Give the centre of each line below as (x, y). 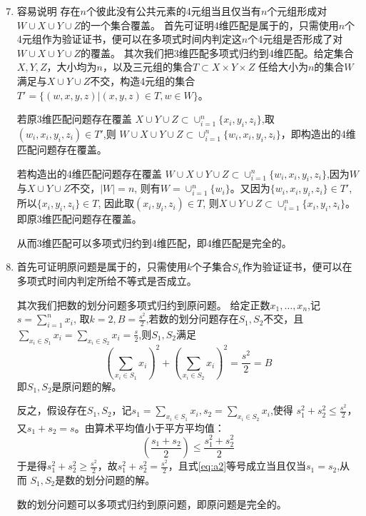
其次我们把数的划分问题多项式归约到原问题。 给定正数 (143, 304)
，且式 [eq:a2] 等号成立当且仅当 (237, 466)
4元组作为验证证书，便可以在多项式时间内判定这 (129, 39)
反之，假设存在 (52, 410)
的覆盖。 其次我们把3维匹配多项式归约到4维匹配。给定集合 (217, 52)
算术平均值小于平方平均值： (159, 427)
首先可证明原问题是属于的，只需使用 (102, 267)
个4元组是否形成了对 (295, 39)
